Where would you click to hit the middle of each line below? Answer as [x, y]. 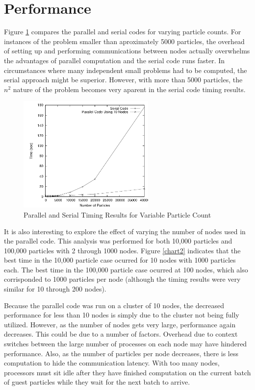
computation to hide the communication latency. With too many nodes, [112, 363]
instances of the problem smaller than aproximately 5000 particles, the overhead [124, 41]
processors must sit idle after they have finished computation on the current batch [127, 372]
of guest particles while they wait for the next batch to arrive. [97, 382]
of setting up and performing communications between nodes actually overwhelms [127, 51]
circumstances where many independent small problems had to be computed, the [126, 70]
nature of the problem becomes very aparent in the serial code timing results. [129, 89]
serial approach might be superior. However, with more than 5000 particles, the [123, 80]
